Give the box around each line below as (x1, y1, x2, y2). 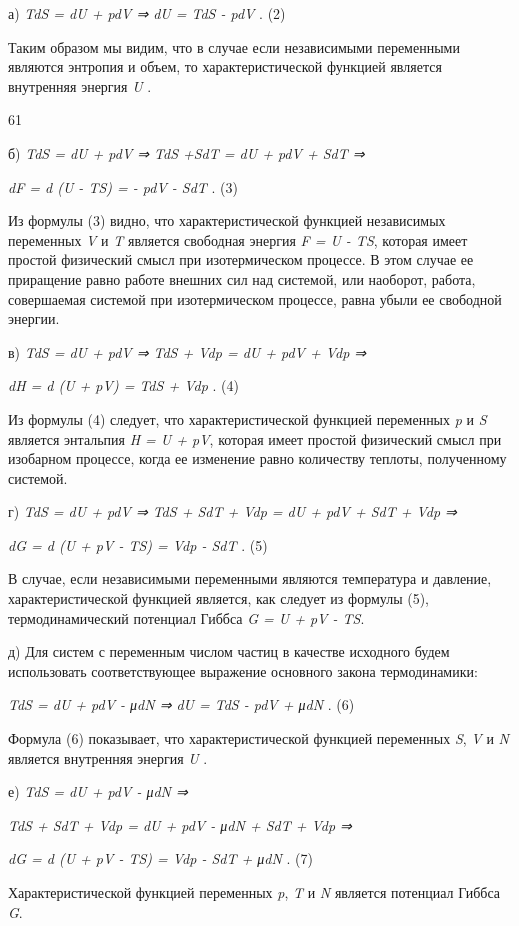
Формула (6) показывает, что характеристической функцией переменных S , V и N (8, 728, 509, 749)
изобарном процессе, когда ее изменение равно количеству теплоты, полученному (8, 448, 507, 469)
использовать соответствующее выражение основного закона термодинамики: (8, 660, 478, 681)
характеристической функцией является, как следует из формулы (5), (8, 588, 429, 609)
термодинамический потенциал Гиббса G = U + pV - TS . (8, 607, 365, 628)
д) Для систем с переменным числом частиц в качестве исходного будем (8, 641, 450, 662)
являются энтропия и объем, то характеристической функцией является (8, 56, 442, 77)
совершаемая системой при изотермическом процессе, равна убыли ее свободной (8, 288, 502, 309)
